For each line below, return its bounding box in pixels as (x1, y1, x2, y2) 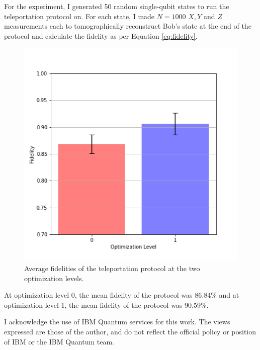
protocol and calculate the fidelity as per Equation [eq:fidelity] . (4, 30, 198, 41)
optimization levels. (24, 273, 84, 283)
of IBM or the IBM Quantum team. (4, 336, 114, 346)
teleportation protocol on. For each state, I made (4, 11, 155, 21)
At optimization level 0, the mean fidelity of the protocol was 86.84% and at (4, 290, 239, 300)
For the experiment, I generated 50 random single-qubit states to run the (4, 1, 229, 11)
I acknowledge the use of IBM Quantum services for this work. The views (4, 316, 230, 327)
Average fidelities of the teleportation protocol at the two (24, 262, 200, 273)
